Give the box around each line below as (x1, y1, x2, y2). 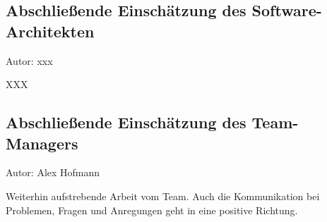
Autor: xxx (6, 53, 53, 68)
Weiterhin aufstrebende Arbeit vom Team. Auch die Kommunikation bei (6, 188, 320, 203)
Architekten (6, 20, 95, 42)
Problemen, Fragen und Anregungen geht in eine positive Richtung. (6, 202, 298, 217)
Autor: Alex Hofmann (6, 165, 100, 180)
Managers (6, 132, 78, 154)
